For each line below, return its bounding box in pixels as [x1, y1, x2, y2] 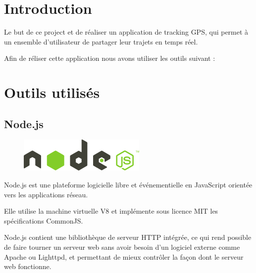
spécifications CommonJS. [4, 215, 83, 226]
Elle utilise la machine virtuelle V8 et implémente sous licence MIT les [4, 206, 218, 216]
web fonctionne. [4, 261, 51, 272]
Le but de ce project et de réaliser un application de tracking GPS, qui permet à [4, 27, 249, 37]
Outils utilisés [4, 82, 100, 102]
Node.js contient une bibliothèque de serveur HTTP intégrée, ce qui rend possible [4, 232, 252, 242]
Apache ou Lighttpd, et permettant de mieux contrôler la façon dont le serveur [4, 251, 244, 262]
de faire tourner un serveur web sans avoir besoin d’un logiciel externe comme [4, 242, 240, 252]
